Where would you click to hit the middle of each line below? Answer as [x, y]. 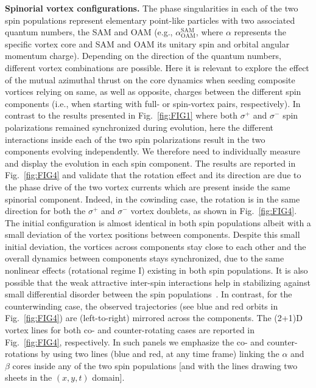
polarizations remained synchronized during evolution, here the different [139, 127]
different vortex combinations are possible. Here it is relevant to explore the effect [157, 67]
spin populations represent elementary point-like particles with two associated [150, 20]
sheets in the [29, 377]
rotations [22, 354]
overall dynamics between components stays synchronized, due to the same [145, 258]
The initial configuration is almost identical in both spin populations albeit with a [158, 222]
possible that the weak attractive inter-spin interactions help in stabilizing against [158, 282]
